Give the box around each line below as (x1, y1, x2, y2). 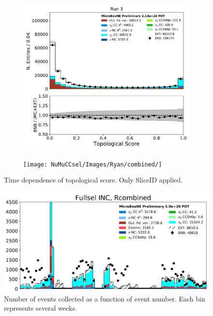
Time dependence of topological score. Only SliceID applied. (4, 175, 183, 185)
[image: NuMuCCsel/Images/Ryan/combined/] (23, 161, 162, 168)
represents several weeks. (4, 303, 77, 313)
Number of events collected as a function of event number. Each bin (4, 293, 205, 303)
